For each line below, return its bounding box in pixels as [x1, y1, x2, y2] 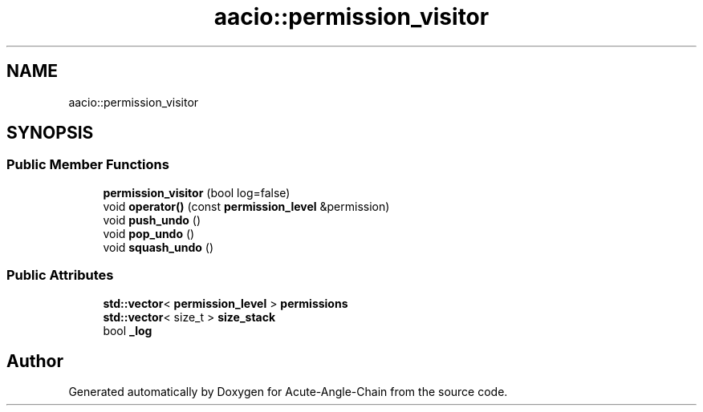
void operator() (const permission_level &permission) [103, 199, 390, 213]
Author [6, 350, 63, 371]
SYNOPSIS [6, 123, 94, 143]
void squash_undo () [103, 240, 214, 254]
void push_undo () [103, 212, 201, 227]
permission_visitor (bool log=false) [103, 185, 291, 200]
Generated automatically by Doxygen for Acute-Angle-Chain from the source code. [68, 385, 508, 399]
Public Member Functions [6, 156, 169, 173]
